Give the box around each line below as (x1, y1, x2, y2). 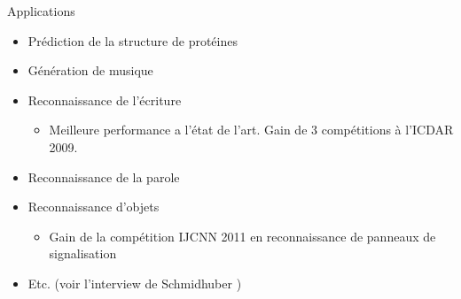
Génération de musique (27, 61, 153, 80)
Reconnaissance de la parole (27, 167, 180, 186)
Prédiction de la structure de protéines (27, 31, 238, 50)
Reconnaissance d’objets (27, 197, 160, 216)
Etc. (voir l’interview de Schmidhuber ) (27, 273, 242, 292)
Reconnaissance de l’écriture (27, 90, 182, 109)
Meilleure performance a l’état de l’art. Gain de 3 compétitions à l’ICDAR (49, 120, 454, 139)
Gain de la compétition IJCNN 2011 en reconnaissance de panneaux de (49, 226, 436, 245)
